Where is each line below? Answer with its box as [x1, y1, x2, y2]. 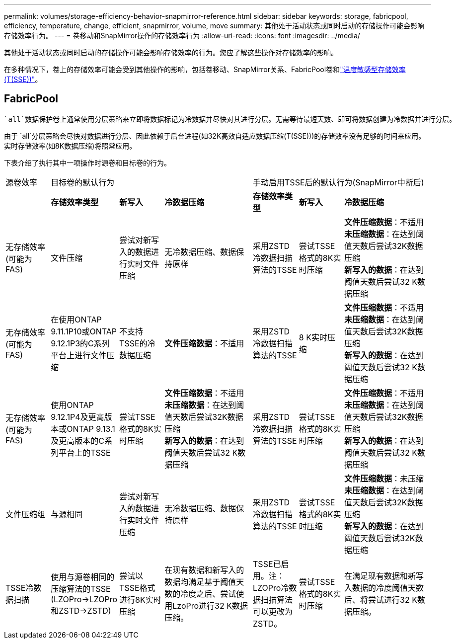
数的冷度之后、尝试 [164, 588, 236, 599]
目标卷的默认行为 [51, 177, 115, 187]
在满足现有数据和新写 [344, 570, 424, 581]
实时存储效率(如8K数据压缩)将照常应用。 [4, 141, 137, 150]
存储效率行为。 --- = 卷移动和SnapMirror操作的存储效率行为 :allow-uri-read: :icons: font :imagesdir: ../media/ [4, 31, 360, 40]
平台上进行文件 [51, 350, 107, 360]
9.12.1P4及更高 [51, 411, 104, 422]
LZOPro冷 [253, 582, 289, 593]
